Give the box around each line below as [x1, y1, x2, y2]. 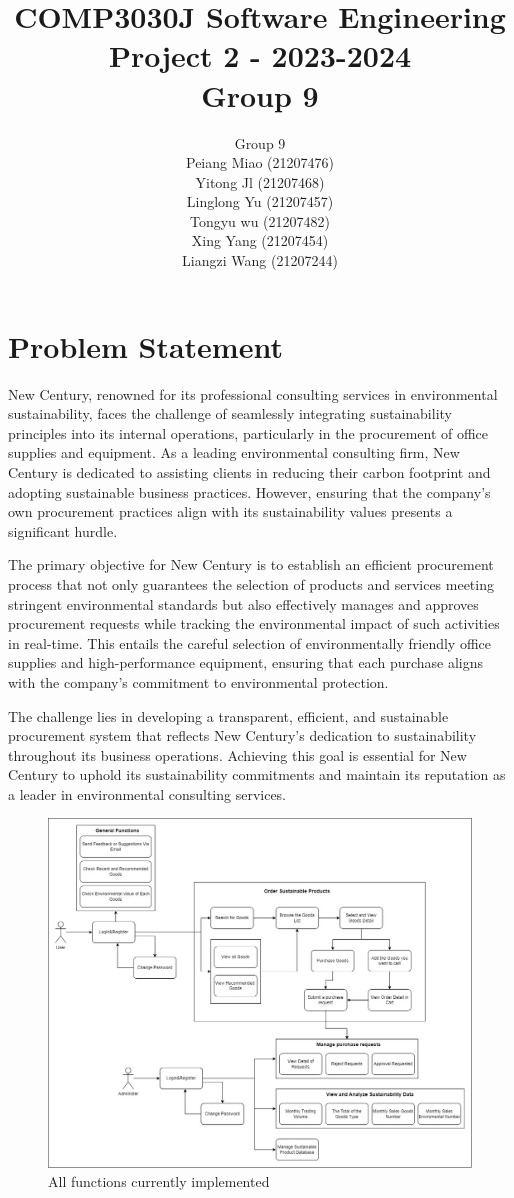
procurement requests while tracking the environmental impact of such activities [8, 613, 500, 634]
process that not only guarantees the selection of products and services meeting [8, 573, 494, 594]
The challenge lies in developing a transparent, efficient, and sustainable [8, 705, 449, 726]
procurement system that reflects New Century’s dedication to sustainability [8, 725, 477, 746]
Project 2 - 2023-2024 [108, 35, 412, 76]
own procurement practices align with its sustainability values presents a [8, 501, 453, 522]
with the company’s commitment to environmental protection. [8, 671, 389, 692]
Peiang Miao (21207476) [186, 152, 334, 173]
